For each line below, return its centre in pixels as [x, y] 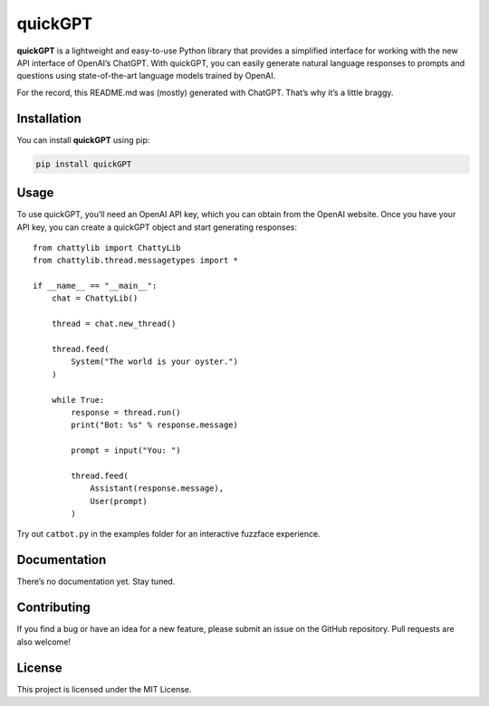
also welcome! [44, 642]
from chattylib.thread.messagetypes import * [136, 261]
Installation [49, 118]
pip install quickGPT [84, 164]
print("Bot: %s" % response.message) [155, 425]
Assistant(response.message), [157, 488]
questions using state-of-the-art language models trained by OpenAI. [146, 76]
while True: [78, 400]
